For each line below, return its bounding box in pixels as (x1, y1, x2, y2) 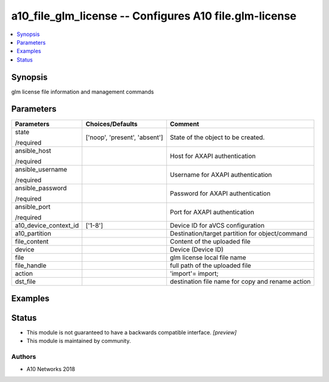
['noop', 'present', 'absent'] (85, 133, 164, 142)
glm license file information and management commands (11, 88, 154, 95)
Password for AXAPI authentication (169, 189, 271, 198)
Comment (169, 120, 199, 128)
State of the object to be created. (169, 133, 265, 142)
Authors (11, 353, 37, 361)
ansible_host (15, 146, 52, 155)
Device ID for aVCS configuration (169, 221, 265, 229)
